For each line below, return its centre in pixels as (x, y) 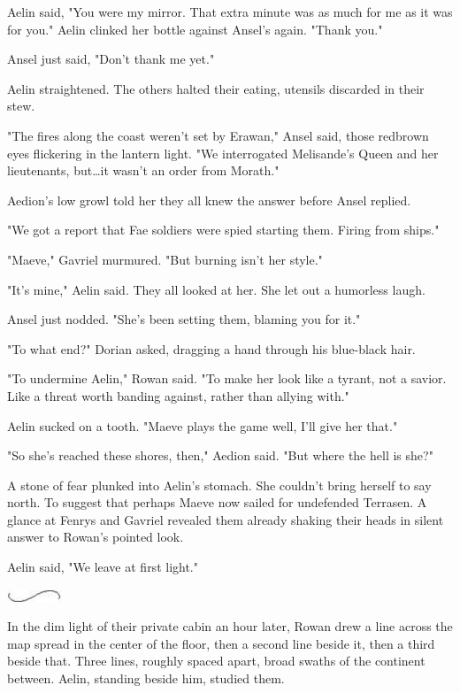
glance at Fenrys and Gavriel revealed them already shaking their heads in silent (226, 519)
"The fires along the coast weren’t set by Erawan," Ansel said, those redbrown (218, 135)
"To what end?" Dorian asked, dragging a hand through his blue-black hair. (211, 348)
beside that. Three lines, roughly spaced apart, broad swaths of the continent (216, 661)
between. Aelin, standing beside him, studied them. (146, 678)
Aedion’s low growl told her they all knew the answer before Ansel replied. (209, 200)
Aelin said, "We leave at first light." (103, 567)
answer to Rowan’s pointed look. (96, 537)
